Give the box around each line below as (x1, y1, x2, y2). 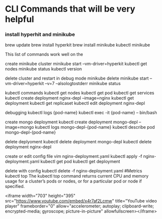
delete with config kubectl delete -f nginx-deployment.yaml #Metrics (5, 168, 143, 174)
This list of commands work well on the (5, 51, 83, 57)
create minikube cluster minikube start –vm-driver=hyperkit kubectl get (5, 61, 147, 67)
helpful (5, 14, 34, 25)
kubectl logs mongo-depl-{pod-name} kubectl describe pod (35, 124, 155, 130)
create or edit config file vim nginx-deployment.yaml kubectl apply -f (5, 153, 143, 159)
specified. (5, 184, 25, 189)
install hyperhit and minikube (5, 31, 75, 38)
